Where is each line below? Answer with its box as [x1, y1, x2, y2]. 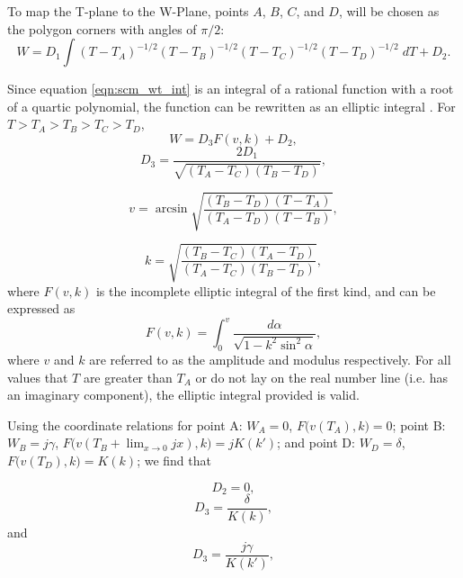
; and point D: [277, 433, 355, 452]
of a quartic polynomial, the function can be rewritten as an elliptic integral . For [7, 96, 456, 115]
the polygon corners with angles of [7, 19, 197, 38]
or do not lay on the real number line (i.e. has [195, 367, 449, 386]
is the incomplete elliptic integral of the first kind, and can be [95, 281, 436, 300]
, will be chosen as [338, 2, 440, 20]
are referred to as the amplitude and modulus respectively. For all [89, 350, 451, 368]
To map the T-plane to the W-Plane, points [7, 2, 249, 20]
